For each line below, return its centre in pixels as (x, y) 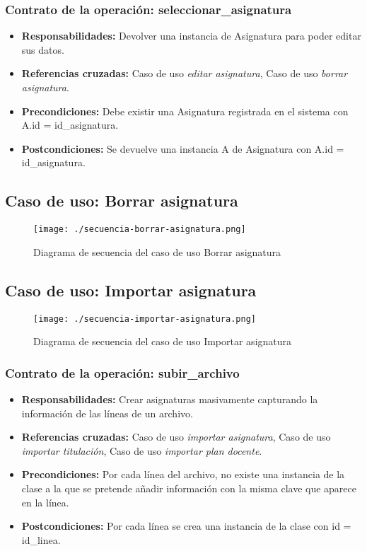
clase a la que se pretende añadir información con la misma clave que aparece (189, 488)
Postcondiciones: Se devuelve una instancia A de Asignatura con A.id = (183, 148)
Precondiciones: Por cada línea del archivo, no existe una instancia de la (183, 474)
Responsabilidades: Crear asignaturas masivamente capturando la (170, 399)
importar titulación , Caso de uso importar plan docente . (142, 450)
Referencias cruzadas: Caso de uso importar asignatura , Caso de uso (176, 437)
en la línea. (45, 502)
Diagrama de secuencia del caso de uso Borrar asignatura (157, 251)
